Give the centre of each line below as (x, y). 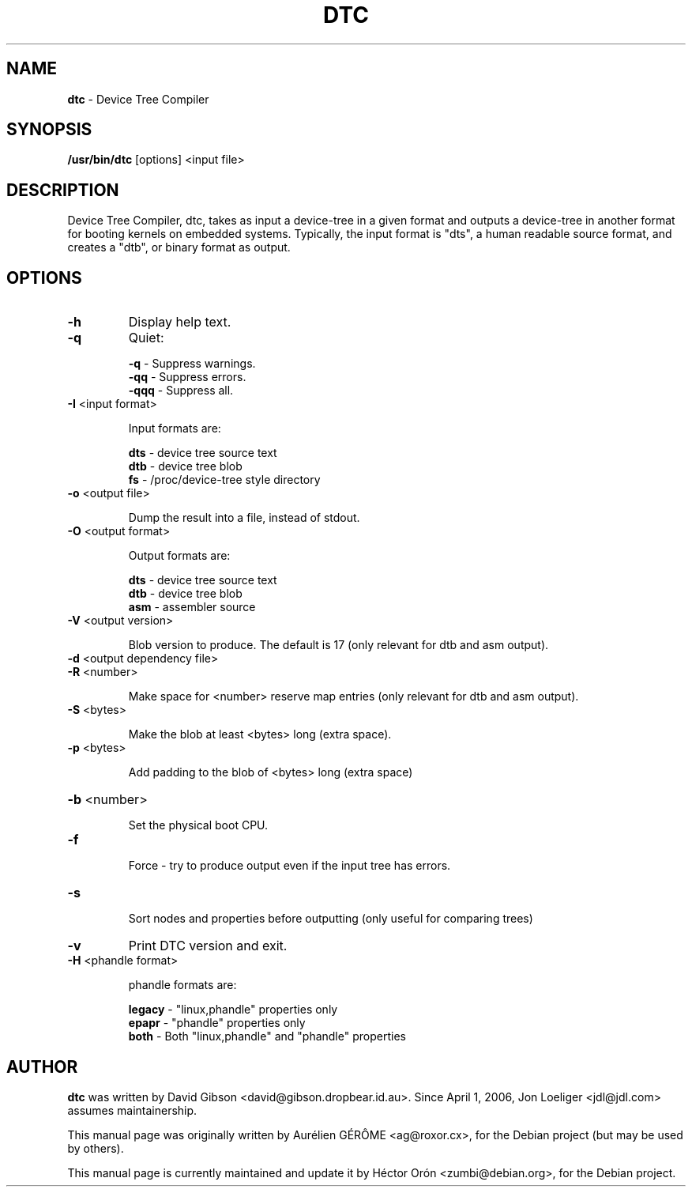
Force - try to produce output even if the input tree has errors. (290, 866)
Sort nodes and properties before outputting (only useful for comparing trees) (331, 919)
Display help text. (180, 322)
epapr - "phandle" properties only (217, 1023)
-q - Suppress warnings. (192, 364)
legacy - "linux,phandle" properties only (233, 1010)
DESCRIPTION (63, 190)
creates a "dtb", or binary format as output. (179, 247)
